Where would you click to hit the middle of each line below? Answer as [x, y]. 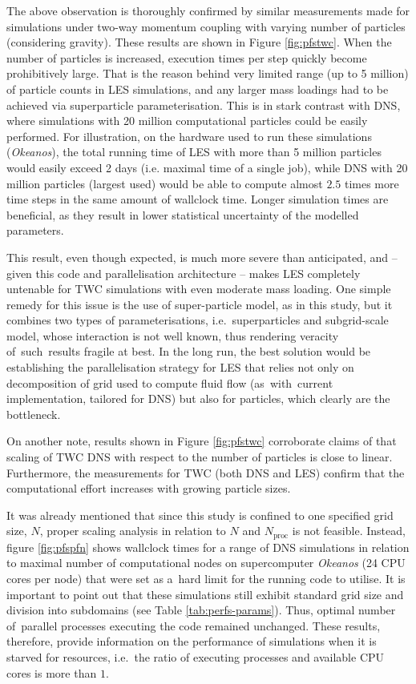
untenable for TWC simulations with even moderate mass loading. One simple [199, 289]
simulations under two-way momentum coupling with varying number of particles [206, 26]
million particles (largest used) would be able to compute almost [165, 183]
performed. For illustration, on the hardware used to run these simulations [189, 136]
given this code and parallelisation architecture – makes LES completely [184, 273]
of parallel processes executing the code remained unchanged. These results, [194, 625]
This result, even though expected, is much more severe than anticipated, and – [202, 257]
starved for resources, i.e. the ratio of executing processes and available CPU [196, 657]
